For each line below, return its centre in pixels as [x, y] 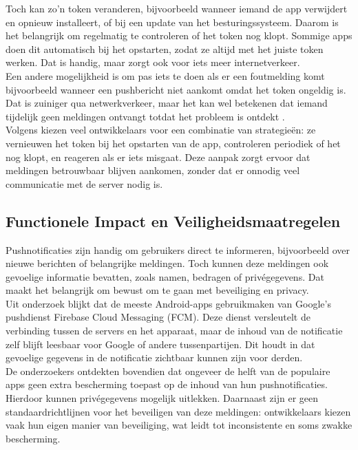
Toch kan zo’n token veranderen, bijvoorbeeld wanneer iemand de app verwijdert [177, 8]
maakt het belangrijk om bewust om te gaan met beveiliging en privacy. [157, 290]
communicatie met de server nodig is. [84, 183]
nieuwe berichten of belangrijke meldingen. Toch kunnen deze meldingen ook [167, 263]
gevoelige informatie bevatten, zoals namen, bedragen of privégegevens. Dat [165, 276]
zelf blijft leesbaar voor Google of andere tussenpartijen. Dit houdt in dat [160, 344]
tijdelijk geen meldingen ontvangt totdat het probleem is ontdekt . [145, 116]
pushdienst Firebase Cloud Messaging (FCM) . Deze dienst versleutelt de [158, 317]
